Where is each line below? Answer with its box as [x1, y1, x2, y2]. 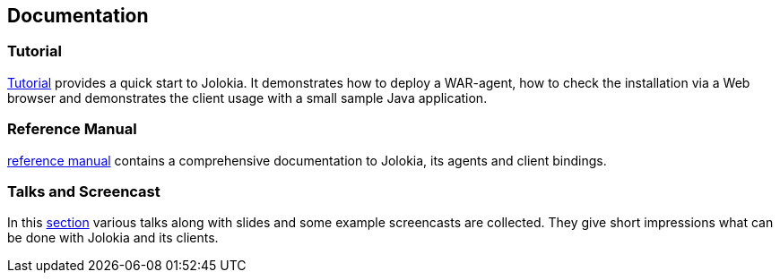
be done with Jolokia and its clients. [7, 230, 219, 246]
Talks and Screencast [7, 182, 160, 200]
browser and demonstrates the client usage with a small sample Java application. [7, 89, 488, 106]
